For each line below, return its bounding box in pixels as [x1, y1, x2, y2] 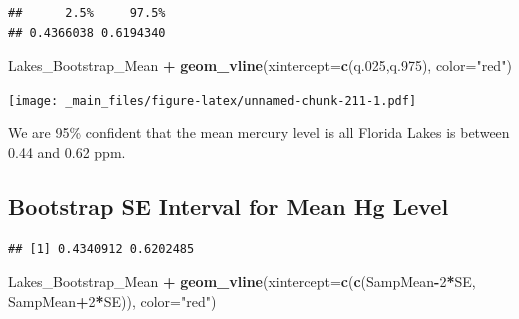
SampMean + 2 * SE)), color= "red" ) [8, 291, 217, 312]
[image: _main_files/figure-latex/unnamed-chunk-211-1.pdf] [8, 93, 417, 108]
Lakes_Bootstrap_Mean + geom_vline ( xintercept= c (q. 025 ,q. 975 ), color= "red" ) [8, 55, 512, 76]
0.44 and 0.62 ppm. [8, 142, 126, 163]
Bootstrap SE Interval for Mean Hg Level [8, 191, 449, 222]
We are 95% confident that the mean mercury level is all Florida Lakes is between [8, 122, 510, 143]
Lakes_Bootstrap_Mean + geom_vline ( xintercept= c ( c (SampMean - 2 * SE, [8, 271, 476, 292]
